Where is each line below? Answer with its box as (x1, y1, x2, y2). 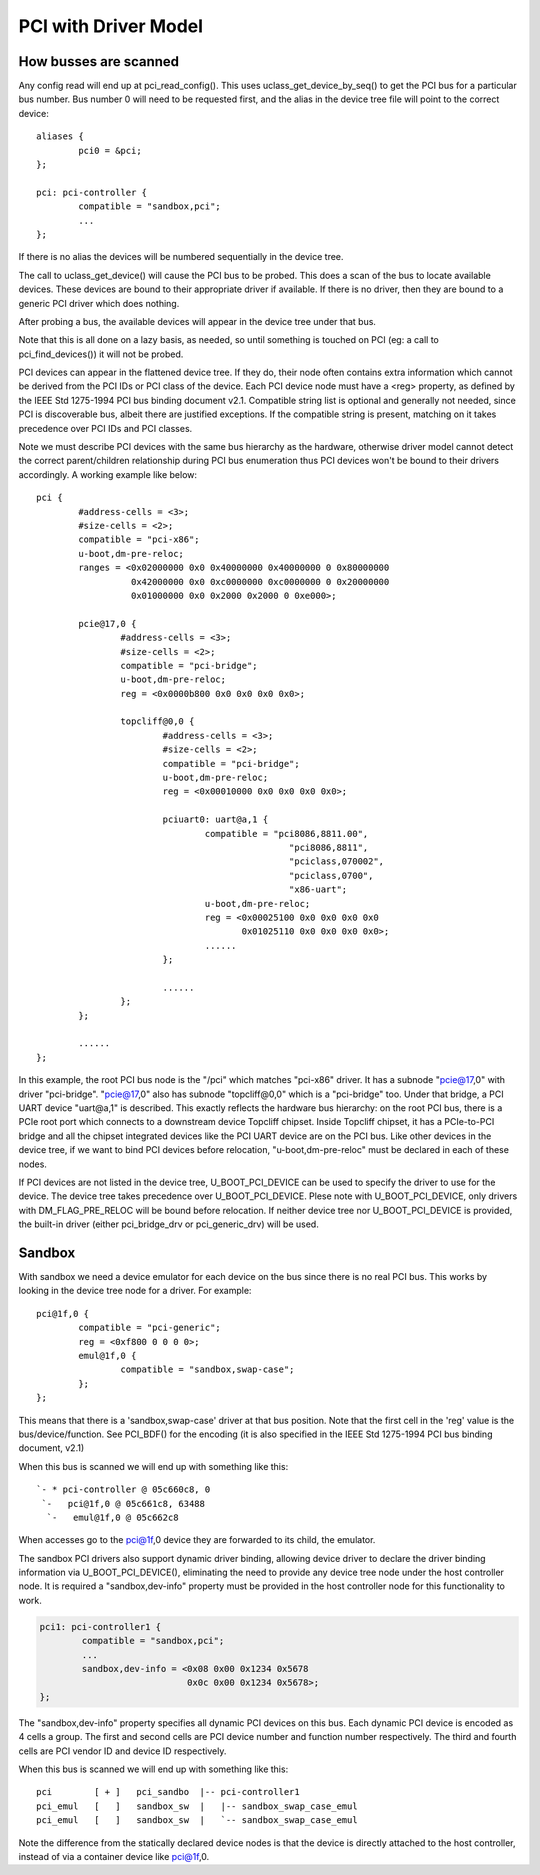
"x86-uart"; (288, 884, 348, 895)
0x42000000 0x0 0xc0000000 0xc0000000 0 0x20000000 (130, 576, 390, 587)
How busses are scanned (18, 53, 180, 70)
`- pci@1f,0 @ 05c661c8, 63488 (41, 1498, 205, 1509)
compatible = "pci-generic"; (78, 1322, 222, 1334)
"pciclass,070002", (288, 856, 385, 867)
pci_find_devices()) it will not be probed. (18, 348, 184, 360)
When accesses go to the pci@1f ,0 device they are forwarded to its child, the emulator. (18, 1534, 376, 1546)
